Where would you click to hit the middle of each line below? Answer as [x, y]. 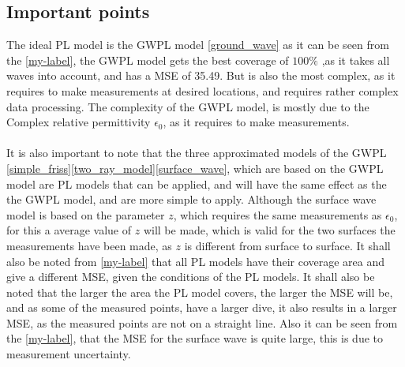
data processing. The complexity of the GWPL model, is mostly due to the [188, 106]
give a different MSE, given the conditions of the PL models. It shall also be [191, 277]
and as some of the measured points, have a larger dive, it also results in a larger [202, 307]
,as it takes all [356, 60]
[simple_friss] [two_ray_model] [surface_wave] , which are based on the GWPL [195, 168]
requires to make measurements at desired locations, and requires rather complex [202, 90]
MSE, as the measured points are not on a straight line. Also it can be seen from [202, 322]
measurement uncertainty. [69, 354]
